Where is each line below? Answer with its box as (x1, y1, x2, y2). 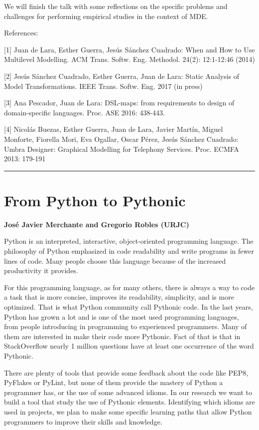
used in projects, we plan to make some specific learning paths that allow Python (4, 406, 252, 417)
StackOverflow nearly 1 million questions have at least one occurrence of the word (4, 341, 254, 351)
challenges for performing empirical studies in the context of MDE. (4, 10, 208, 21)
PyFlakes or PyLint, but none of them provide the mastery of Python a (4, 377, 223, 388)
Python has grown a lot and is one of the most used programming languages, (4, 311, 239, 322)
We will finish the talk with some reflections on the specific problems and (4, 1, 228, 11)
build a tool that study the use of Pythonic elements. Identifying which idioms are (4, 397, 255, 407)
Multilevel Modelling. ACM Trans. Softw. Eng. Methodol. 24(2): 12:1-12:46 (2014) (4, 54, 255, 64)
